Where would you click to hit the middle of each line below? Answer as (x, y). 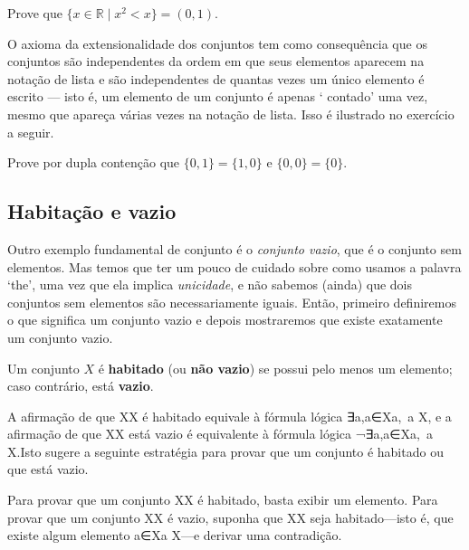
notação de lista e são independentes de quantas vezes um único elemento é (216, 78)
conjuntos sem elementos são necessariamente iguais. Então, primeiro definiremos (232, 302)
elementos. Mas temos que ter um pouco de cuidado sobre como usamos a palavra (234, 266)
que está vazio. (48, 469)
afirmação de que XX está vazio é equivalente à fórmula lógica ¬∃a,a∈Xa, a (220, 434)
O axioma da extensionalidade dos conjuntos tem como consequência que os (217, 43)
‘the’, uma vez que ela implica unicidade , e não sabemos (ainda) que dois (210, 284)
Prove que (35, 13)
